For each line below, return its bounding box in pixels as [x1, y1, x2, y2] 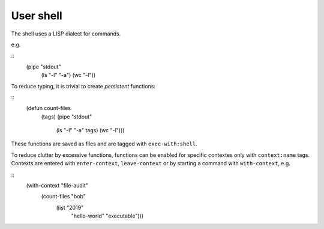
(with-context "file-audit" [26, 182, 88, 189]
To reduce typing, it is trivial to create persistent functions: [11, 82, 156, 90]
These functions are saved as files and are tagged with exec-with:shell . [11, 140, 197, 147]
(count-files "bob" [41, 193, 86, 200]
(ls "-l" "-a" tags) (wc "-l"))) [56, 127, 125, 134]
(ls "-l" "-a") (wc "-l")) [41, 72, 96, 79]
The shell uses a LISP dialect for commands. [11, 30, 121, 37]
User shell [11, 9, 62, 22]
